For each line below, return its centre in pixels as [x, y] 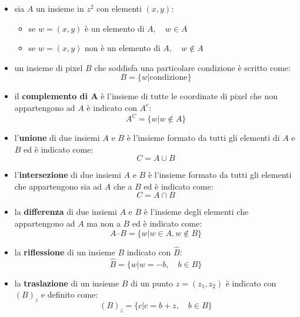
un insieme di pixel [49, 67]
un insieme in [60, 8]
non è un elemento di [122, 48]
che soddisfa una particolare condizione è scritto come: [192, 67]
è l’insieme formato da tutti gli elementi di [203, 138]
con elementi [119, 8]
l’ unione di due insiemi [57, 138]
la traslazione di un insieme [67, 283]
